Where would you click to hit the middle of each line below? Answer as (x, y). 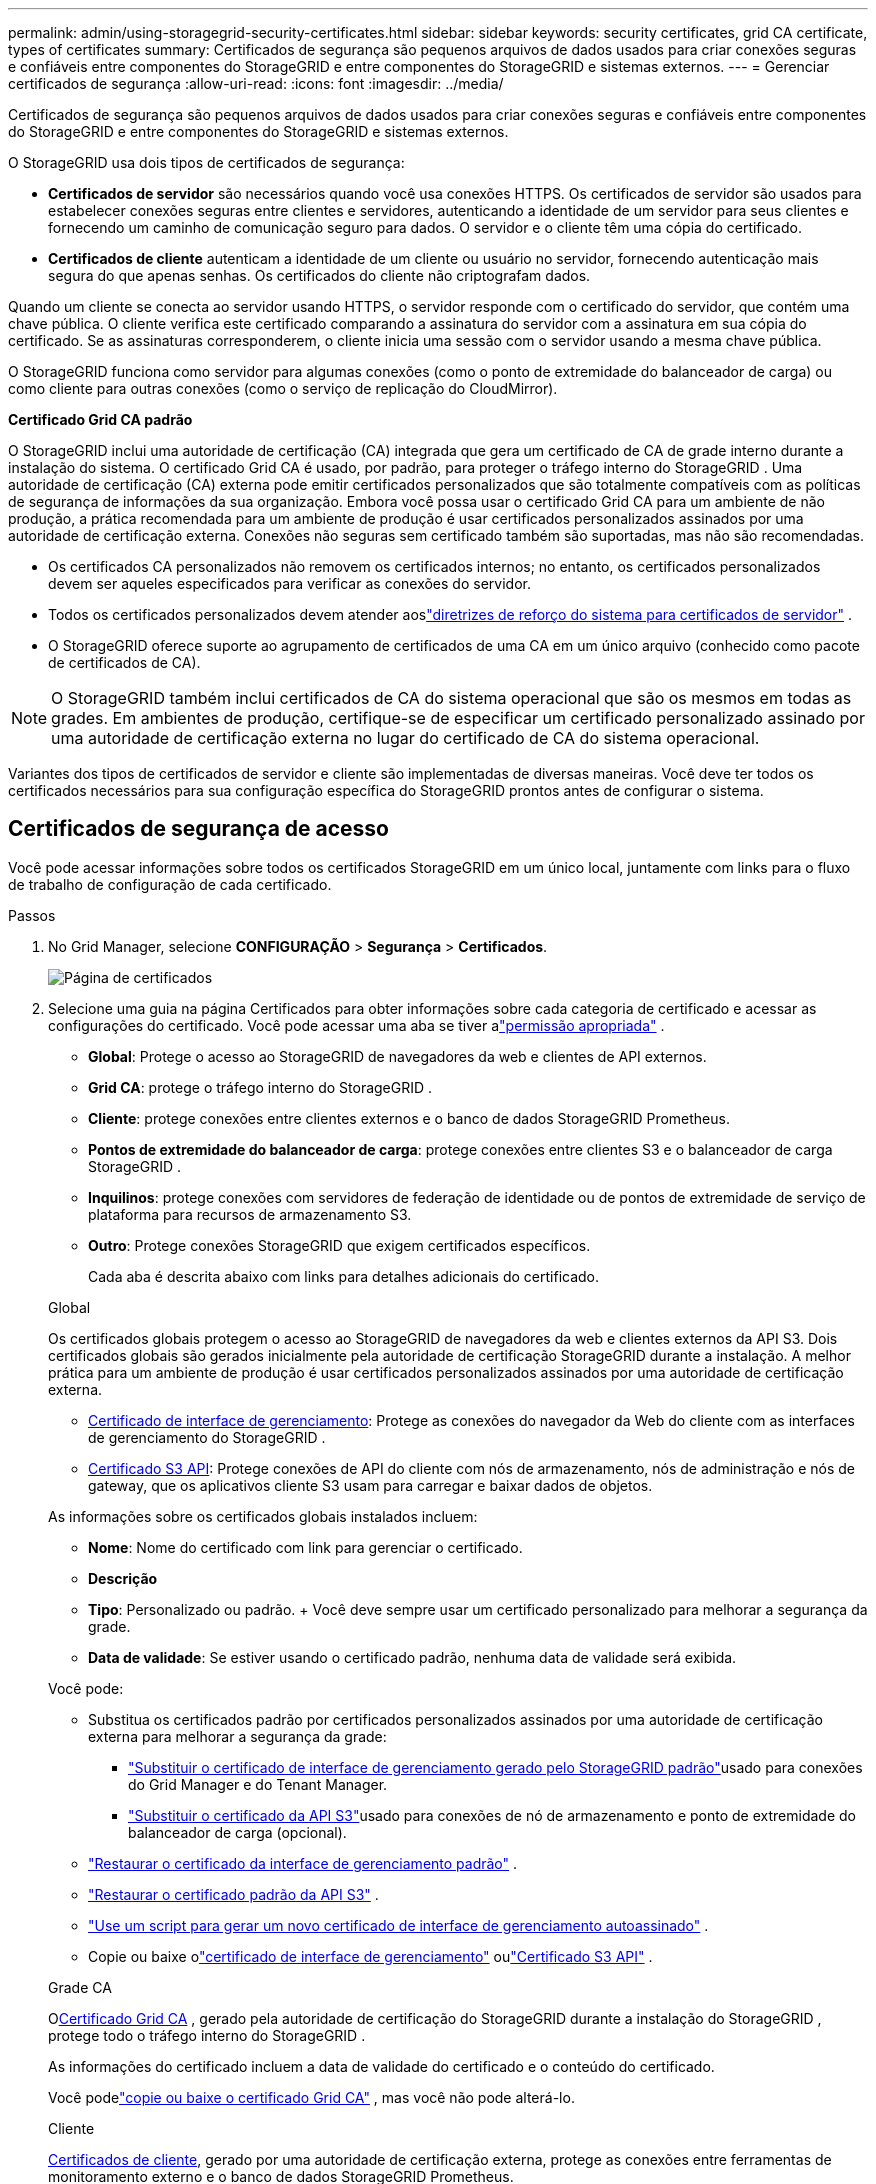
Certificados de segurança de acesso (198, 829)
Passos (32, 915)
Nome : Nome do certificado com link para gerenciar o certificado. (305, 1547)
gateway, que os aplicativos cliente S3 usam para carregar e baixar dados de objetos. (370, 1485)
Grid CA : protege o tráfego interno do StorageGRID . (260, 1087)
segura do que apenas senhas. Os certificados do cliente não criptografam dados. (319, 275)
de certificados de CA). (124, 662)
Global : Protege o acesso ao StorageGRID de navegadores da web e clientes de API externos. (397, 1056)
